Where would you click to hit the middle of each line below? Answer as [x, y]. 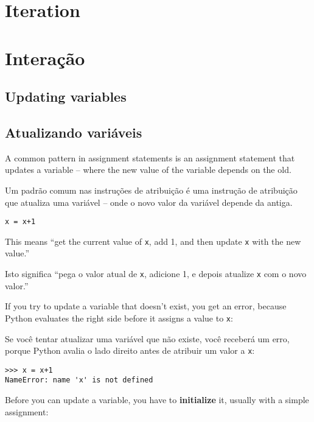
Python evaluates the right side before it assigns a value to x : [119, 318]
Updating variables [66, 97]
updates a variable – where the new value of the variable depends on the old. [148, 170]
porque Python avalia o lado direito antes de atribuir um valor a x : [130, 350]
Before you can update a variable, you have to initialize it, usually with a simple [157, 400]
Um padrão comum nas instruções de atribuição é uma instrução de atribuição [151, 190]
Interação [45, 58]
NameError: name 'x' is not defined [79, 380]
